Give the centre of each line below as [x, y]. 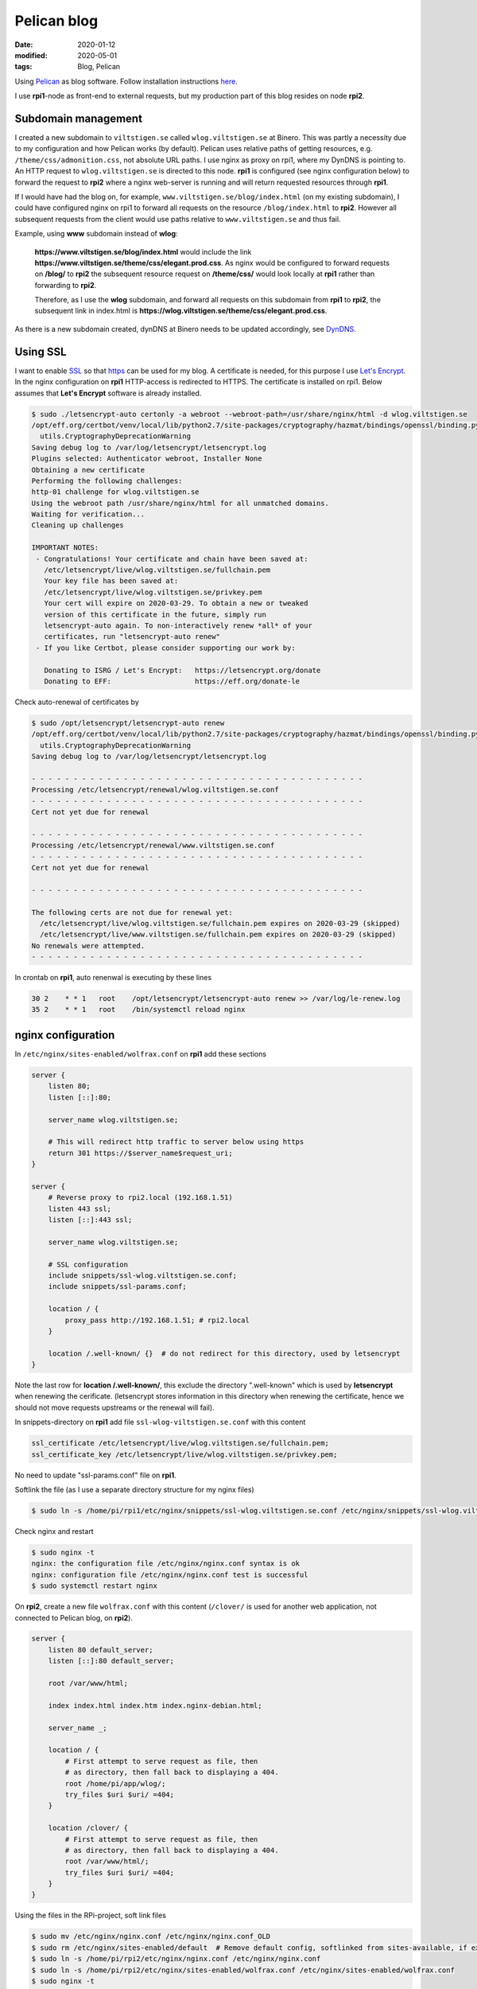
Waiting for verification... [88, 514]
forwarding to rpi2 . [66, 285]
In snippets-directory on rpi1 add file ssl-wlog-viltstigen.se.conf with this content [160, 1422]
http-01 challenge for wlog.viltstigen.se [115, 492]
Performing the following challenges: [107, 481]
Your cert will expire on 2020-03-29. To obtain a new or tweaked [176, 603]
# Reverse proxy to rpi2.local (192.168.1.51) [141, 1198]
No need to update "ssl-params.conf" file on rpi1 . [95, 1475]
